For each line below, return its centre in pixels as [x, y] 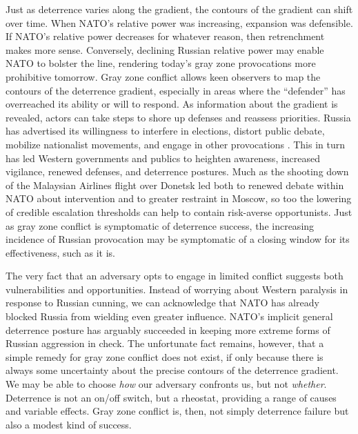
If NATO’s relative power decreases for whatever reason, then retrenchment [165, 36]
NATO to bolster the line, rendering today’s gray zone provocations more [161, 63]
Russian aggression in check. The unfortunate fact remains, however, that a [165, 343]
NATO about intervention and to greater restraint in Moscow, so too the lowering [179, 198]
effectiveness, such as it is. [60, 252]
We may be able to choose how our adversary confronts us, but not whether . [166, 384]
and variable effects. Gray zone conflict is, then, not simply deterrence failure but [177, 411]
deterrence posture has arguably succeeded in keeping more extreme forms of [168, 329]
